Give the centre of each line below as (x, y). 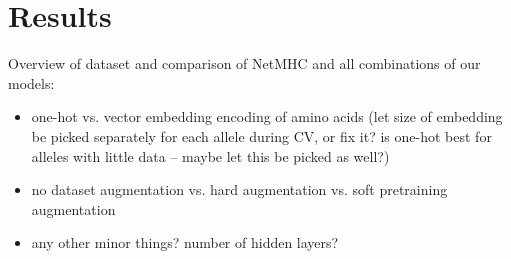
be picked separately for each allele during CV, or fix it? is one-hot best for (261, 135)
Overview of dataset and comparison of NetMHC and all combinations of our (244, 63)
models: (31, 82)
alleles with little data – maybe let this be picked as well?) (210, 155)
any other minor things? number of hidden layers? (185, 242)
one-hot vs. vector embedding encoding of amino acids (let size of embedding (267, 116)
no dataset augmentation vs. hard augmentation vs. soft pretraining (239, 189)
